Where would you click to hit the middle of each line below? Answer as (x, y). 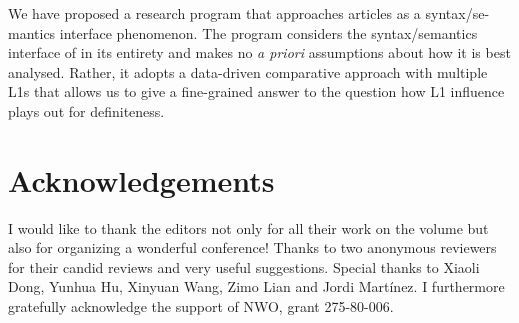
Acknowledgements (141, 179)
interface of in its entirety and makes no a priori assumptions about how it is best (259, 52)
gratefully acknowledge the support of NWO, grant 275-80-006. (201, 306)
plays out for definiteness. (86, 110)
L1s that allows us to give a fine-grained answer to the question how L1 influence (256, 91)
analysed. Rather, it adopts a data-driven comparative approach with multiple (248, 71)
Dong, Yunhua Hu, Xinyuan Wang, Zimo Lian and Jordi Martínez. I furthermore (256, 286)
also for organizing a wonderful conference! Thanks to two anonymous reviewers (252, 247)
